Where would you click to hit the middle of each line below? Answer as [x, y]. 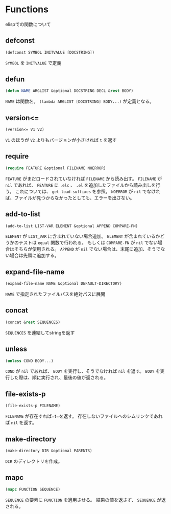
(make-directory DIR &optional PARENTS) [49, 451]
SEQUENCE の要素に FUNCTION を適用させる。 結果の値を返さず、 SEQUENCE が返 [86, 500]
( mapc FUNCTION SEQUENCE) [33, 489]
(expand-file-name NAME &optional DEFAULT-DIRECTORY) [64, 284]
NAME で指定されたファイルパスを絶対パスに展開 [55, 294]
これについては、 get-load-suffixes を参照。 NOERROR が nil [78, 191]
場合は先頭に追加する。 [34, 255]
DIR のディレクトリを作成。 [34, 461]
